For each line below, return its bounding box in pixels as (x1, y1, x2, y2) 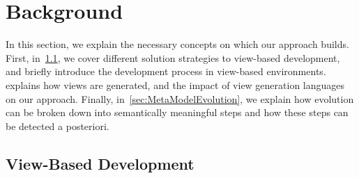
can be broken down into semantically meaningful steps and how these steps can (6, 105, 349, 120)
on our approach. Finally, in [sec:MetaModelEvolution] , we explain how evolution (6, 91, 354, 106)
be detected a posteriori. (6, 118, 109, 133)
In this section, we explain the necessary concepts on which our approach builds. (6, 37, 349, 51)
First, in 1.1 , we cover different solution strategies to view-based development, (6, 50, 340, 65)
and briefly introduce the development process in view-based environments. (6, 64, 326, 79)
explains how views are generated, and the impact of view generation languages (6, 77, 345, 92)
